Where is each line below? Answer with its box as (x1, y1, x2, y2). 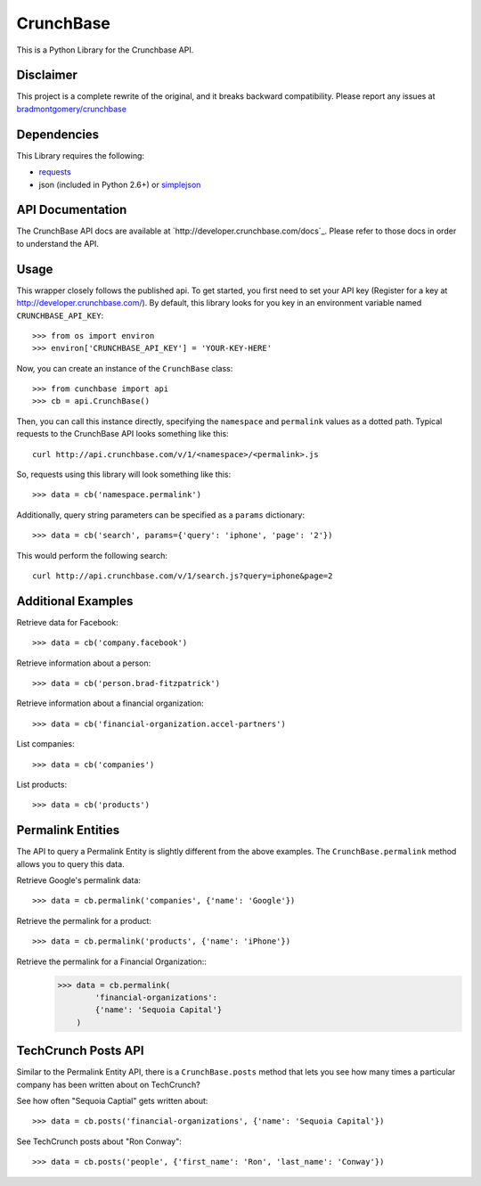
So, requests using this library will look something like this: (16, 469, 232, 480)
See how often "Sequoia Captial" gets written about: (16, 1096, 208, 1107)
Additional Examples (16, 593, 134, 609)
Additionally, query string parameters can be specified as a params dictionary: (16, 509, 305, 520)
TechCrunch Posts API (16, 1043, 144, 1059)
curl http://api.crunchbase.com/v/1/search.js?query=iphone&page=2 (32, 570, 333, 581)
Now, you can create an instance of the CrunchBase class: (16, 363, 233, 373)
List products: (16, 780, 67, 790)
